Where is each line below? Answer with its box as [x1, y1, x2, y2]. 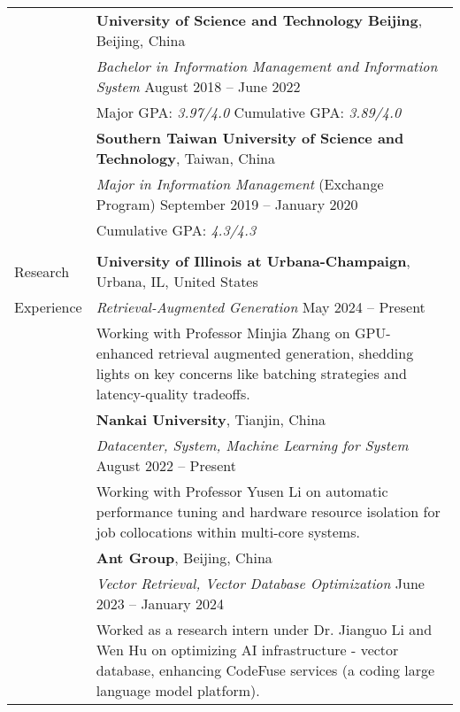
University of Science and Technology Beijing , [96, 10, 423, 30]
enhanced [96, 343, 154, 363]
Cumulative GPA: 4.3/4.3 [96, 220, 257, 240]
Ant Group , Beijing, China [96, 547, 272, 568]
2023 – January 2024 [96, 593, 225, 614]
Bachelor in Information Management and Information [96, 56, 438, 76]
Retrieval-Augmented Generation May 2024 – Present [96, 297, 425, 317]
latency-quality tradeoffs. [96, 383, 250, 404]
